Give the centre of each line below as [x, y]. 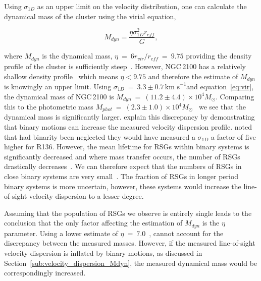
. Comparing [235, 96]
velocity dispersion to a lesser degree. [86, 196]
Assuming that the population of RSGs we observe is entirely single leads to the [128, 213]
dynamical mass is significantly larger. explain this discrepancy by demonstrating [129, 117]
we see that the [222, 106]
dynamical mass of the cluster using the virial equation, [90, 16]
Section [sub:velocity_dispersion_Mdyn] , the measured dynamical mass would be [131, 263]
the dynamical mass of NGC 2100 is [59, 96]
